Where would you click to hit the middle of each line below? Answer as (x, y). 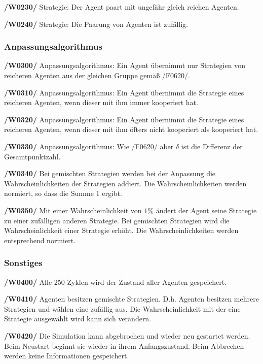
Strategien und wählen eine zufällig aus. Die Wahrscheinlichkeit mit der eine (122, 308)
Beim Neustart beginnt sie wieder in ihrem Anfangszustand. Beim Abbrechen (124, 345)
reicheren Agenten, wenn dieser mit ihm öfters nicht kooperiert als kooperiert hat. (131, 129)
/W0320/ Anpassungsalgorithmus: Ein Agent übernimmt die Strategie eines (124, 119)
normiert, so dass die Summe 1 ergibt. (63, 193)
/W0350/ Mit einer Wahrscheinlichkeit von (73, 210)
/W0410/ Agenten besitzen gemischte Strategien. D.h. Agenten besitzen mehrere (131, 299)
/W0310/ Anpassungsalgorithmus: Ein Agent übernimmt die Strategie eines (124, 92)
